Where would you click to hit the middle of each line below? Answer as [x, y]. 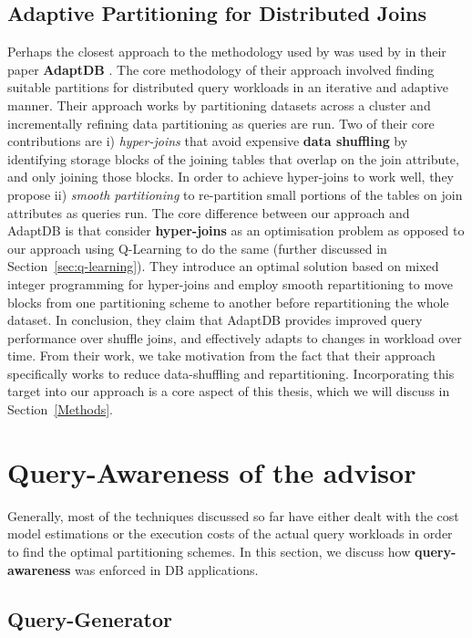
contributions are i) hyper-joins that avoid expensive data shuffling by [208, 141]
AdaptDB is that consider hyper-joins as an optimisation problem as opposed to [236, 230]
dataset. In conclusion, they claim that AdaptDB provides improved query [215, 320]
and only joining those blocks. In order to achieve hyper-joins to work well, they [231, 177]
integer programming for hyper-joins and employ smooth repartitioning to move [230, 283]
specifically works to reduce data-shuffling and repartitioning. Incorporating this [231, 373]
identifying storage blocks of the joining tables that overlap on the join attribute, [233, 158]
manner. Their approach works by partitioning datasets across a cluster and [219, 105]
